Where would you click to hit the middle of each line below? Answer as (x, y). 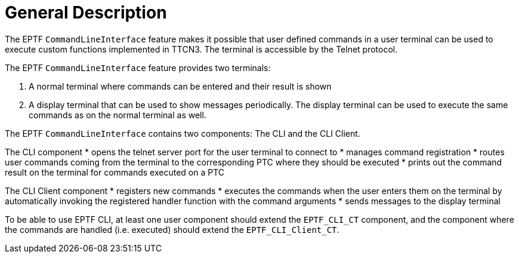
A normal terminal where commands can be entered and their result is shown (180, 86)
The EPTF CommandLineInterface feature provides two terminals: (138, 67)
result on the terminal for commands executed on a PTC (115, 172)
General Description (86, 13)
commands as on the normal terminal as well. (118, 115)
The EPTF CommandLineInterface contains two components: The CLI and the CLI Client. (183, 133)
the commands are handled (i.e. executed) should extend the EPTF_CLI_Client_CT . (172, 229)
